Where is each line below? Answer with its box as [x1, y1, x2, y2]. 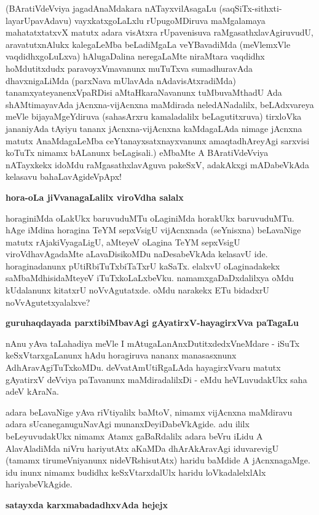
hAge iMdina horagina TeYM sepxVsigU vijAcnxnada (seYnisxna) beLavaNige [6, 223, 301, 236]
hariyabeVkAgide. [6, 478, 73, 490]
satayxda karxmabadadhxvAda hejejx [6, 498, 168, 511]
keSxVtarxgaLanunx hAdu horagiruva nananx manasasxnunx [6, 349, 237, 362]
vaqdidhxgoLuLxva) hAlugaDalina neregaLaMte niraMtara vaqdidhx [6, 50, 265, 63]
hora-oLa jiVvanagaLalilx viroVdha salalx [6, 190, 184, 203]
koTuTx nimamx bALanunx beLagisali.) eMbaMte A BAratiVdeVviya [6, 146, 269, 159]
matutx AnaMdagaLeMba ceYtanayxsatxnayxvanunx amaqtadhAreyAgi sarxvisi [6, 134, 310, 147]
